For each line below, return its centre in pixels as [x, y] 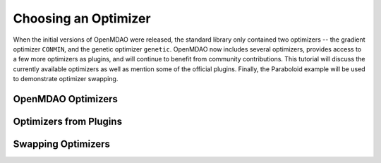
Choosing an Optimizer [82, 18]
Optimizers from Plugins [68, 121]
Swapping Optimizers [62, 144]
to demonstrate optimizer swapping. [66, 79]
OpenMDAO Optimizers [65, 99]
